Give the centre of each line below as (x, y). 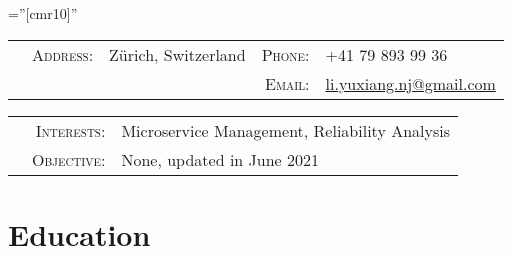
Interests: (70, 130)
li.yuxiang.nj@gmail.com (410, 83)
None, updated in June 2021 (220, 159)
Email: (287, 83)
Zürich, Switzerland (177, 54)
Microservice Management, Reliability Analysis (286, 130)
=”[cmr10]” (43, 13)
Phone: (285, 54)
